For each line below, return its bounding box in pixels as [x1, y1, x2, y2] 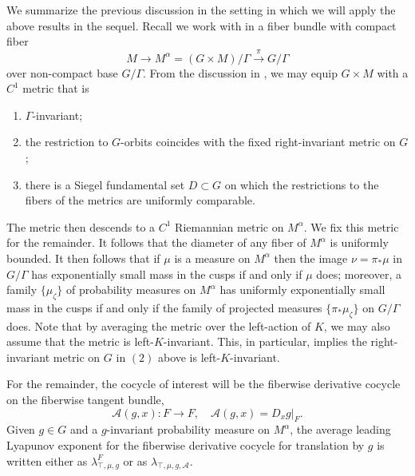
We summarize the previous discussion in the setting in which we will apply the [6, 2, 396, 18]
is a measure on [174, 249, 251, 266]
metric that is [22, 80, 89, 97]
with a [377, 64, 409, 81]
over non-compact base [6, 64, 118, 81]
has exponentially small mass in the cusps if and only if [31, 265, 302, 282]
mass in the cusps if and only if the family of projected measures [6, 299, 322, 315]
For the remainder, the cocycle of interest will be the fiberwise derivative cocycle [6, 375, 401, 392]
